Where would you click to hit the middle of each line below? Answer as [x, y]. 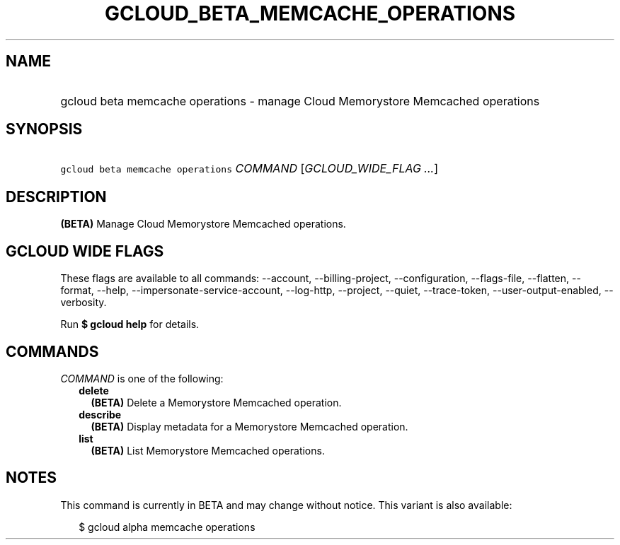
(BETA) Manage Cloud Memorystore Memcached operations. [203, 224]
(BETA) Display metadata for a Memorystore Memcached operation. [249, 426]
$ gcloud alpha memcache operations [167, 527]
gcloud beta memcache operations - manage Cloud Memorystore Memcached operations [300, 101]
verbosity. [84, 303]
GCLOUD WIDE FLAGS [85, 251]
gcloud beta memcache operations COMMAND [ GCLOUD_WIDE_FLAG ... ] [249, 169]
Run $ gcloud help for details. [130, 324]
